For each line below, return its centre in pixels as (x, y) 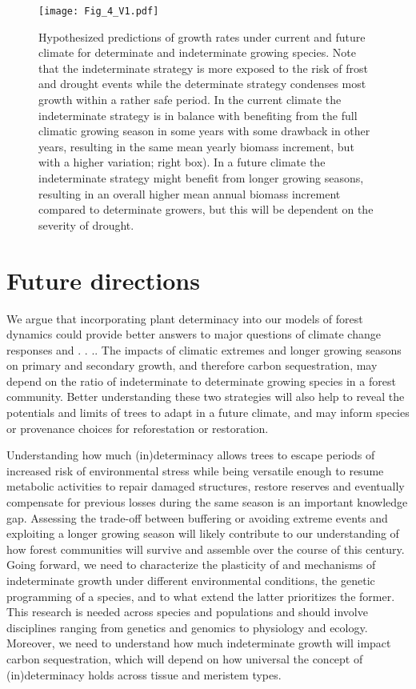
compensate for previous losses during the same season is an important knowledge (207, 502)
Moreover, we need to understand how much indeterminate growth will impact (199, 643)
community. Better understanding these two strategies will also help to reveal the (206, 397)
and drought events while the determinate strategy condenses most (202, 84)
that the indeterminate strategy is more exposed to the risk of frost (204, 68)
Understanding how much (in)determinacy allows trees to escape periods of (191, 455)
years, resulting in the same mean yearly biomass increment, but (196, 146)
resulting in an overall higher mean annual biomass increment (190, 193)
